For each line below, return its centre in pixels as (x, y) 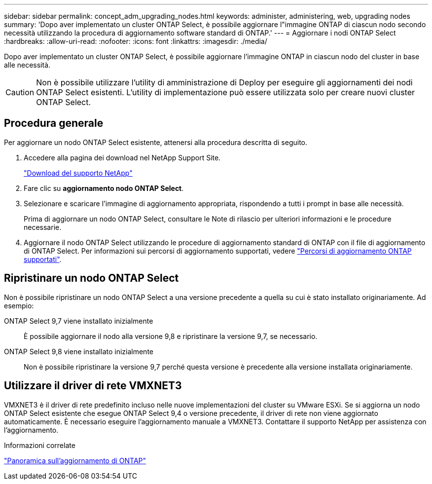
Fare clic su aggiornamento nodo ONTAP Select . (104, 188)
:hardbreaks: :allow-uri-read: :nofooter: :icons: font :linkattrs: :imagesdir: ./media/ (136, 41)
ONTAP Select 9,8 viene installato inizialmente (79, 351)
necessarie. (43, 227)
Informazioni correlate (40, 445)
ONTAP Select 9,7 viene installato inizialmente (79, 321)
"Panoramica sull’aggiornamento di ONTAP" (75, 460)
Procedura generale (54, 123)
